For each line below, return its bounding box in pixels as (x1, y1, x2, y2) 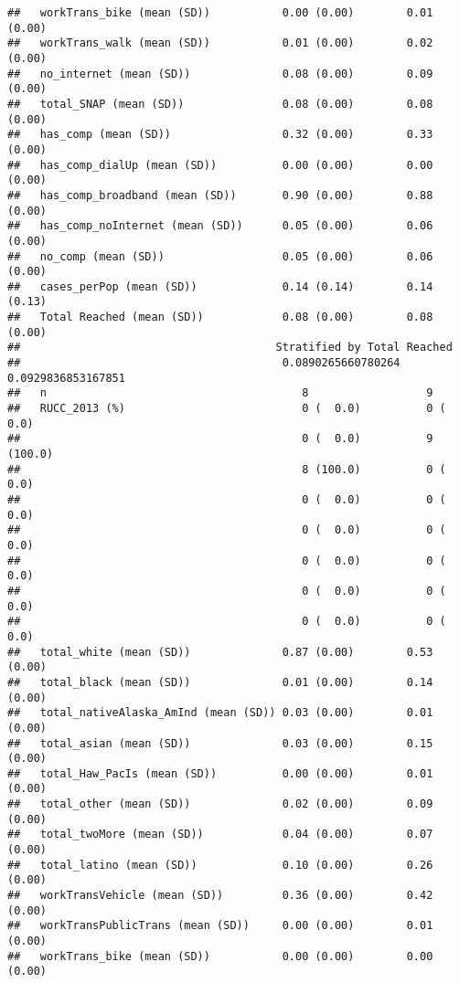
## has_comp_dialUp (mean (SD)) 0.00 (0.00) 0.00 (7, 158, 433, 172)
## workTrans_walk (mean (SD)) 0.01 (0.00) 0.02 (7, 37, 433, 50)
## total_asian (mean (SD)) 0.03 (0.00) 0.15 (7, 736, 433, 750)
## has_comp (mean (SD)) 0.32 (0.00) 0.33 (7, 128, 433, 142)
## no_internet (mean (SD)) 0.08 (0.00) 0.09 (7, 67, 433, 80)
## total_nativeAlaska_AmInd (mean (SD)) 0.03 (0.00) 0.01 (7, 706, 433, 720)
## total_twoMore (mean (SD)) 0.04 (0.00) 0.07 (7, 828, 433, 841)
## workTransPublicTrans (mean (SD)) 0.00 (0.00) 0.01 (7, 919, 433, 933)
